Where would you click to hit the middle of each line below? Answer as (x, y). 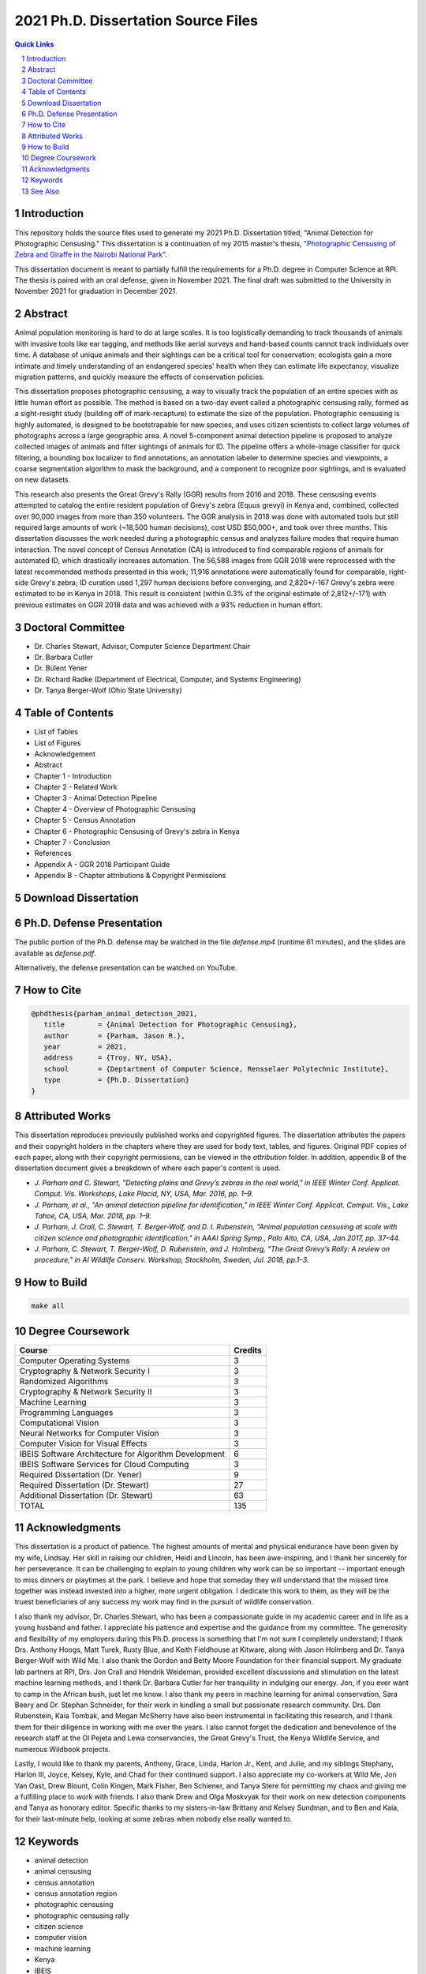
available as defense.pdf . (55, 953)
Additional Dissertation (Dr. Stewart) (86, 1495)
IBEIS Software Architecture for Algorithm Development (122, 1454)
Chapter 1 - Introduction (73, 776)
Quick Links (34, 44)
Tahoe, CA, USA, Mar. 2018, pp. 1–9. (93, 1215)
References (53, 854)
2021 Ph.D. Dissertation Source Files (136, 21)
